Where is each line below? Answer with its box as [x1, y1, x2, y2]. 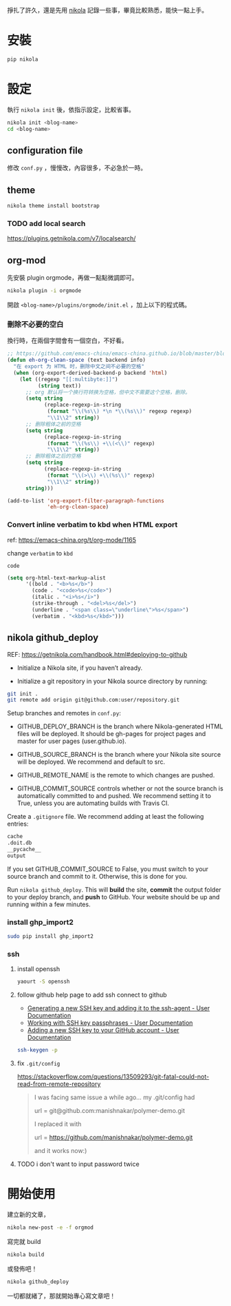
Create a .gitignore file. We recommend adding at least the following [7, 813, 204, 821]
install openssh [16, 965, 60, 973]
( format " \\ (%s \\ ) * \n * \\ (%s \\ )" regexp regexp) [47, 408, 192, 415]
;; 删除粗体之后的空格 [25, 453, 81, 460]
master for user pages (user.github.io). [16, 737, 127, 746]
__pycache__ [7, 846, 41, 853]
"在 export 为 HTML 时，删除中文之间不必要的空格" [13, 363, 145, 370]
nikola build [7, 1251, 45, 1258]
